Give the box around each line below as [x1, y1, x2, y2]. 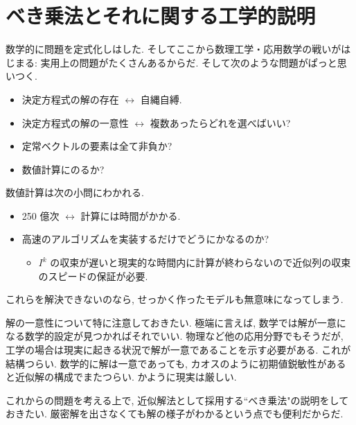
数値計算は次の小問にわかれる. [6, 185, 144, 200]
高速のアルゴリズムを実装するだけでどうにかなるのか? [21, 232, 269, 246]
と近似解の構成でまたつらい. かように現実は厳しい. [6, 370, 237, 384]
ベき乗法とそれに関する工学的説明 [6, 1, 316, 30]
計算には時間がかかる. [80, 208, 181, 223]
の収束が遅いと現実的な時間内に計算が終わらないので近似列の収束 [50, 255, 351, 270]
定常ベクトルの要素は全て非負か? [21, 139, 172, 153]
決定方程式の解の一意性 [21, 115, 129, 130]
